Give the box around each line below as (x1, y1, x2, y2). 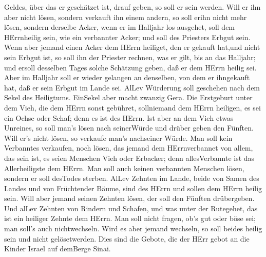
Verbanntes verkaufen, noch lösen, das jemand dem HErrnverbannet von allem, (4, 142, 253, 153)
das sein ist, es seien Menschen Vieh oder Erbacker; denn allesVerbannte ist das (4, 152, 255, 163)
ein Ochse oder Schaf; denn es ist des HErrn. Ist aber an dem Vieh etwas (4, 112, 234, 123)
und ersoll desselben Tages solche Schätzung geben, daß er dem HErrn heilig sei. (4, 62, 257, 72)
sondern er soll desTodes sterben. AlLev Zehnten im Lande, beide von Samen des (4, 173, 259, 183)
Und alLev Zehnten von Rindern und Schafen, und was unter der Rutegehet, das (4, 203, 258, 213)
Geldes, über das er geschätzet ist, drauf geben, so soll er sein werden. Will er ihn (4, 2, 261, 12)
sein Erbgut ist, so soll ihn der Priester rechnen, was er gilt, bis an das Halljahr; (4, 51, 256, 62)
